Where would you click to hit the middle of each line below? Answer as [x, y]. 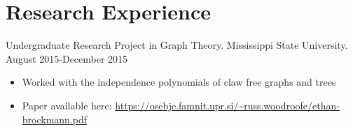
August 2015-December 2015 [67, 58]
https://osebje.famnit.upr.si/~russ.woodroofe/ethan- [227, 105]
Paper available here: [67, 105]
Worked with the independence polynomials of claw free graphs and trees [179, 82]
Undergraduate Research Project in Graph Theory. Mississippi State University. [177, 45]
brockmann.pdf [55, 119]
